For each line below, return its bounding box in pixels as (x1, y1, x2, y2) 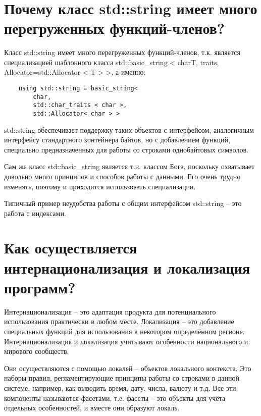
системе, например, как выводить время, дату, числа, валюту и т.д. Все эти (4, 382, 236, 393)
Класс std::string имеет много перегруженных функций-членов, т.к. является (4, 47, 240, 58)
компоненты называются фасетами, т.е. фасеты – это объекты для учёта (4, 392, 226, 403)
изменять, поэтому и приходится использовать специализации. (4, 181, 196, 191)
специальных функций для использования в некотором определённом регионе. (4, 326, 245, 336)
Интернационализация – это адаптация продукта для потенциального (4, 306, 216, 317)
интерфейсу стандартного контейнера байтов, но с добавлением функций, (4, 134, 230, 145)
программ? (4, 277, 76, 297)
